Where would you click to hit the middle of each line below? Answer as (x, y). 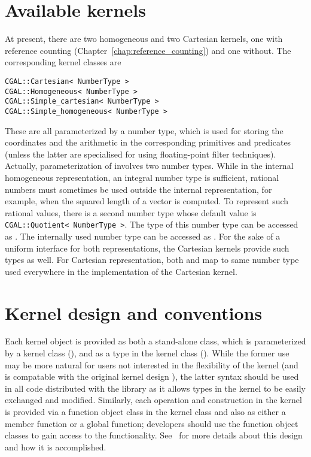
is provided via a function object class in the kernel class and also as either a (145, 411)
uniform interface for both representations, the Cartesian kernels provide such (147, 248)
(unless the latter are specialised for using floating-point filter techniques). (141, 154)
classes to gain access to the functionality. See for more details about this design (154, 435)
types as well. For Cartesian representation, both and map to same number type (152, 260)
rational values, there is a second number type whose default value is (131, 212)
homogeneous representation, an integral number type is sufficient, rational (142, 177)
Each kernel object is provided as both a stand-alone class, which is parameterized (155, 341)
